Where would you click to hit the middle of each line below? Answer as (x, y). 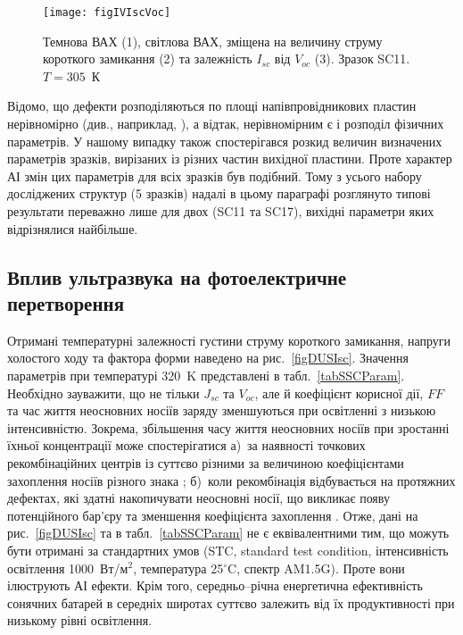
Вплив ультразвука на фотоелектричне (177, 276)
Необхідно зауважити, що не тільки (103, 393)
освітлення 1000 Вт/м (68, 568)
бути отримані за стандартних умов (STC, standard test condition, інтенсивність (228, 550)
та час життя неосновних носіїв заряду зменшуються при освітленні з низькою (222, 410)
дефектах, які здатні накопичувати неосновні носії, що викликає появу (198, 498)
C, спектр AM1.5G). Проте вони (316, 568)
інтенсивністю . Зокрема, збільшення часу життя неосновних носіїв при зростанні (228, 427)
